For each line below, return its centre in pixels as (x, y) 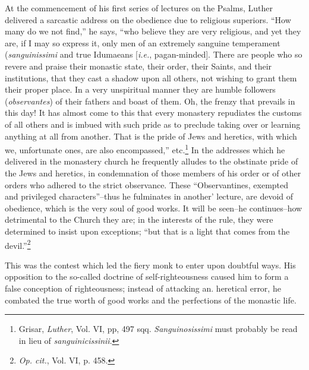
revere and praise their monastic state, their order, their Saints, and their (138, 66)
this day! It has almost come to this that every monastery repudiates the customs (153, 113)
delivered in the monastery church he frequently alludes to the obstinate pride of (152, 161)
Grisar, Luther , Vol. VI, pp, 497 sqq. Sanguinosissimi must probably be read (158, 329)
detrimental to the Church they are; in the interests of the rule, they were (139, 219)
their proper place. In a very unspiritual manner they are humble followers (140, 89)
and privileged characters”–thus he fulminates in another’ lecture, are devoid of (149, 196)
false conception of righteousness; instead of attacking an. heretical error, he (143, 288)
